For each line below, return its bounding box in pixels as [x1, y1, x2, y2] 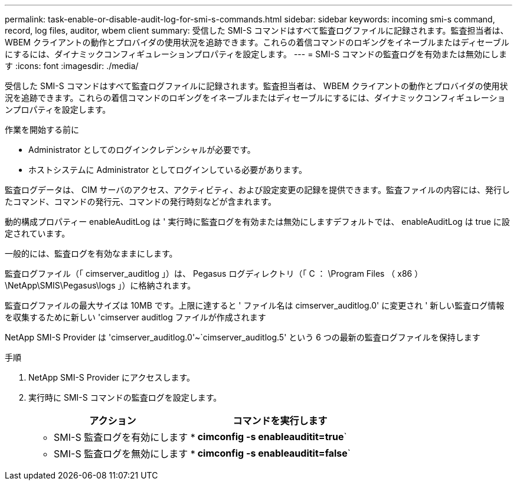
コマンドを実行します [233, 415, 328, 427]
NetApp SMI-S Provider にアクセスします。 [28, 372, 195, 382]
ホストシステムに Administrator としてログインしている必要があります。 [28, 165, 307, 175]
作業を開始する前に [5, 124, 79, 135]
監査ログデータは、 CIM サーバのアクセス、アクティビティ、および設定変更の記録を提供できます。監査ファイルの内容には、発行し [5, 185, 510, 195]
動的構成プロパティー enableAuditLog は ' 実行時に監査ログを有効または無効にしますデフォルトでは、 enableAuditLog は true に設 [5, 217, 510, 227]
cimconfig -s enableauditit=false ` [197, 447, 351, 459]
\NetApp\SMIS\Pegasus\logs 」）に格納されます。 [5, 280, 196, 290]
